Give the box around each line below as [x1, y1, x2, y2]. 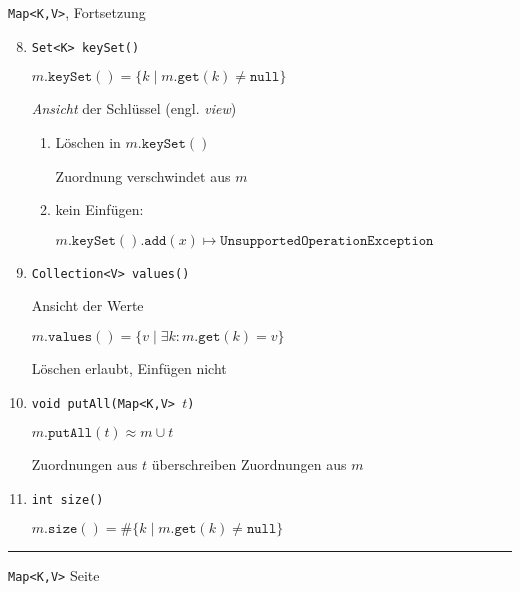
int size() [31, 492, 104, 507]
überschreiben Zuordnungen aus [151, 454, 347, 475]
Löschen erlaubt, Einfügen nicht [31, 357, 227, 378]
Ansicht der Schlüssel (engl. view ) [31, 98, 237, 119]
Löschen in [55, 131, 121, 152]
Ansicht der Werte [31, 295, 144, 316]
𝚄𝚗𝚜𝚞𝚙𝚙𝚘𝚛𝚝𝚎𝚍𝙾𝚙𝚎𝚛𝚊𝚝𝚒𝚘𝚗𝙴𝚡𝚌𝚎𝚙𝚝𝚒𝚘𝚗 [220, 233, 434, 248]
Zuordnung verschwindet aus [55, 165, 231, 186]
